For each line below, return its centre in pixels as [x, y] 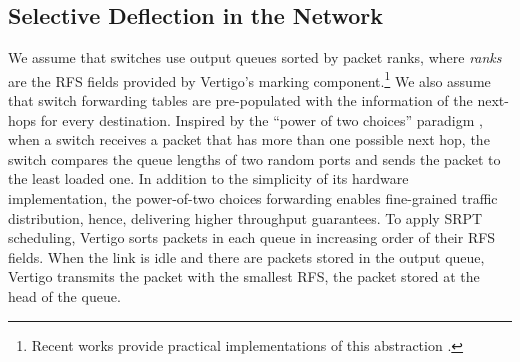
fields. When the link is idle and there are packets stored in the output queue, [246, 256]
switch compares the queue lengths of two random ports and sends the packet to [254, 158]
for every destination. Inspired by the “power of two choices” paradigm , [261, 119]
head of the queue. [64, 295]
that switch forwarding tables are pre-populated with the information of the [240, 100]
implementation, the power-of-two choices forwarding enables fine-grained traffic [253, 198]
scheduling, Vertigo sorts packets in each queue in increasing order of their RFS [252, 237]
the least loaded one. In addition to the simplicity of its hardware [208, 178]
